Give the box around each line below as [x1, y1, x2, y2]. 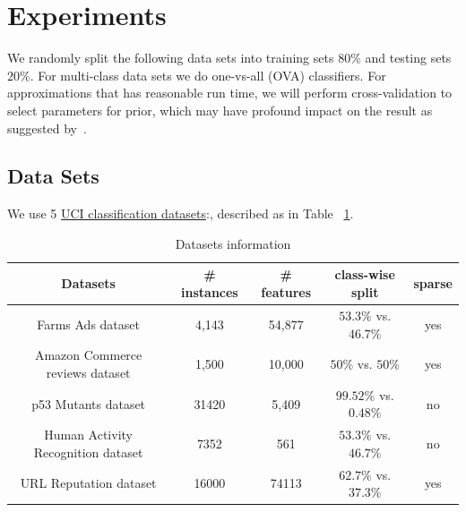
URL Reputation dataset [20, 474, 157, 492]
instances [181, 283, 238, 302]
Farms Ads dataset [37, 314, 140, 333]
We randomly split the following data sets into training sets [7, 48, 334, 67]
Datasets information [175, 234, 291, 252]
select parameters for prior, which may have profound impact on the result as [7, 100, 433, 119]
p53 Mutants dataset [31, 394, 146, 413]
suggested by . [7, 118, 87, 137]
